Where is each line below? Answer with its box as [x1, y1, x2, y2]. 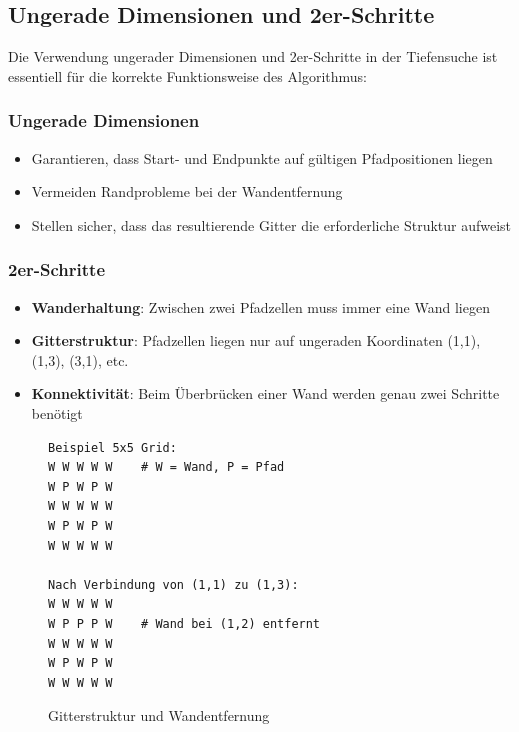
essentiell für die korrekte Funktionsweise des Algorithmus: [8, 65, 367, 86]
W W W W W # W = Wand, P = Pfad [48, 460, 285, 475]
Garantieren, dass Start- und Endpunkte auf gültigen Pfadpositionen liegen [31, 147, 493, 168]
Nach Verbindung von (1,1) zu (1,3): [48, 577, 299, 592]
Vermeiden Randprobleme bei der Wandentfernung [31, 181, 343, 202]
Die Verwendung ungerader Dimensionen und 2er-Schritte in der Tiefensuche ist [8, 46, 498, 67]
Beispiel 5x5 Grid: [48, 440, 177, 455]
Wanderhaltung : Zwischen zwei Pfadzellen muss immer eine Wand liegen [31, 296, 490, 317]
